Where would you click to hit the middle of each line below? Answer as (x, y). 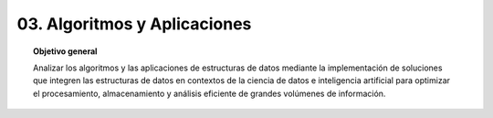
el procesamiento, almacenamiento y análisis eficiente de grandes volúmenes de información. (210, 93)
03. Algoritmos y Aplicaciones (134, 24)
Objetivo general (65, 51)
